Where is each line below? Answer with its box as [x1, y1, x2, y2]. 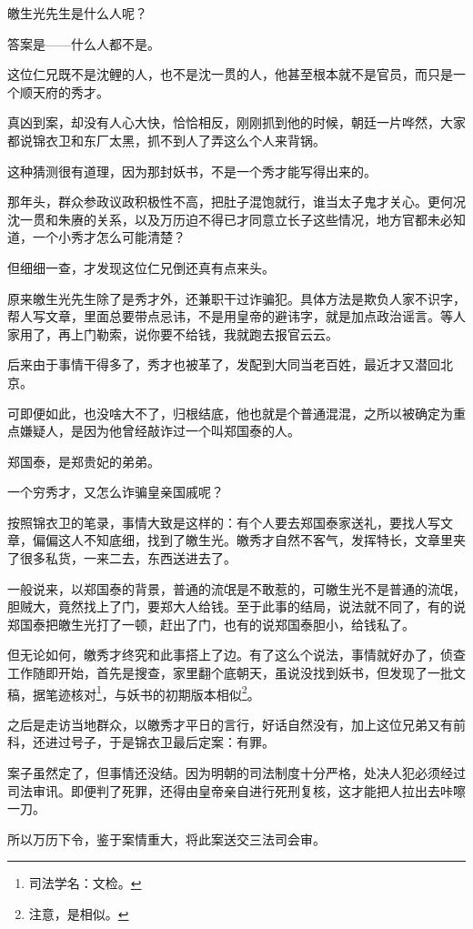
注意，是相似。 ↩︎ [28, 904, 129, 924]
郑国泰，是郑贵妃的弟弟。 [7, 451, 160, 470]
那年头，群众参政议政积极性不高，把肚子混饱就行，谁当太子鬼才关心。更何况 [7, 192, 466, 211]
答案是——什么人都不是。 [7, 34, 160, 53]
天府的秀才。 [32, 82, 109, 101]
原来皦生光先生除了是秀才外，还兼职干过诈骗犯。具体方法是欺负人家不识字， [7, 288, 466, 308]
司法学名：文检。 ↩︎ [28, 873, 142, 893]
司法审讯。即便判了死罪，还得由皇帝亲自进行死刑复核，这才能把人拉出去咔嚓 [7, 781, 466, 800]
